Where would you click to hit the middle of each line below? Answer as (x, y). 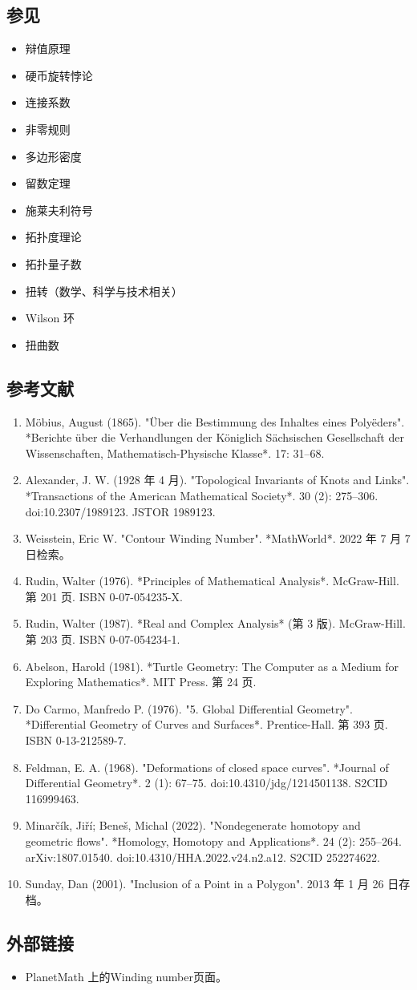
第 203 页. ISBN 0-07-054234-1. (103, 639)
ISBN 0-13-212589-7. (76, 740)
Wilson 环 (50, 318)
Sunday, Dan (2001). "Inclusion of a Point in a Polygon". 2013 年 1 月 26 (204, 884)
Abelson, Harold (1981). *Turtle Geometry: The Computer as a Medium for (212, 666)
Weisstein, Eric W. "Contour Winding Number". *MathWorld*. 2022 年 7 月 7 (218, 538)
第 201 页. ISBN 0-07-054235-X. (104, 596)
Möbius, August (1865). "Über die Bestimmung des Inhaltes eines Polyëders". (215, 421)
